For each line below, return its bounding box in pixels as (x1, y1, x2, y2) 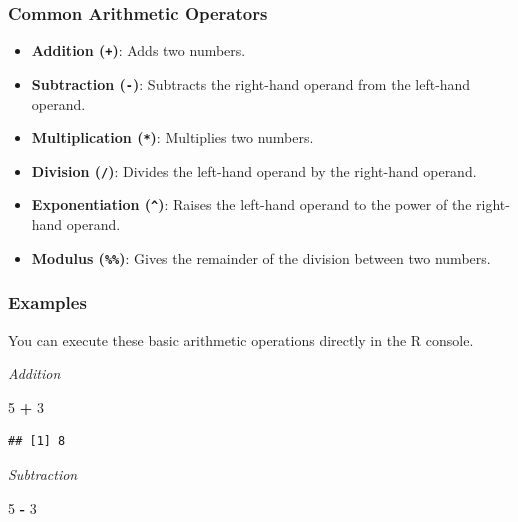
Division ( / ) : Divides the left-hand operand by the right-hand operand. (31, 160, 477, 181)
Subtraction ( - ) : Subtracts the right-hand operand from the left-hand (31, 73, 471, 94)
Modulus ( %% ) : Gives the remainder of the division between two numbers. (31, 247, 491, 268)
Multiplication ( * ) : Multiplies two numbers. (31, 127, 314, 148)
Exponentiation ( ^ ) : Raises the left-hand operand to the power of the (31, 194, 472, 215)
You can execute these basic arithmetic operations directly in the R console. (8, 329, 474, 350)
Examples (8, 290, 87, 315)
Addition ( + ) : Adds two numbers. (31, 40, 246, 61)
